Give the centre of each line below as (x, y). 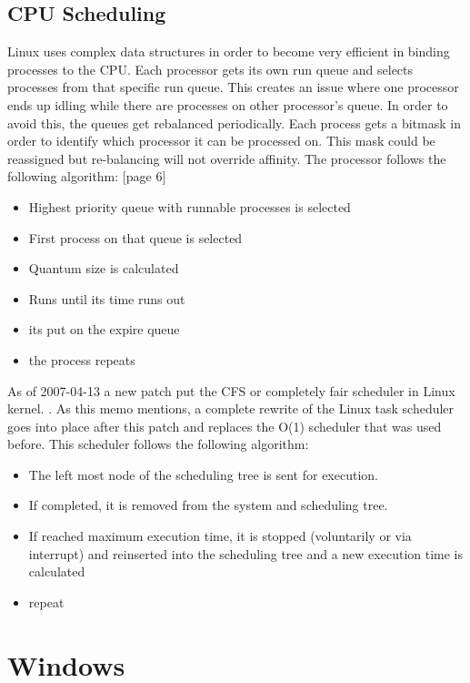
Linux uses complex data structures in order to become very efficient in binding (229, 51)
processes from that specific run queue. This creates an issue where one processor (233, 87)
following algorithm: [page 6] (87, 176)
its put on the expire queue (104, 329)
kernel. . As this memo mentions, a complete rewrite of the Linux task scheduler (231, 408)
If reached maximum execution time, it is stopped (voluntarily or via (220, 536)
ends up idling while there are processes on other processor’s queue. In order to (228, 104)
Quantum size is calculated (104, 268)
